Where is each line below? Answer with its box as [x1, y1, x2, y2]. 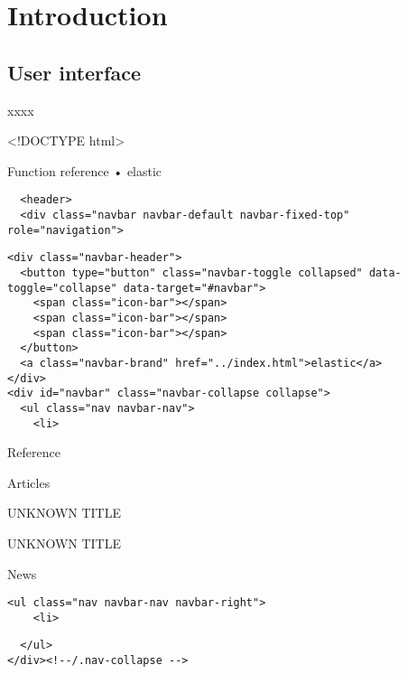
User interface [7, 58, 141, 86]
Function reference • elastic [7, 161, 162, 180]
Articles [7, 473, 51, 491]
